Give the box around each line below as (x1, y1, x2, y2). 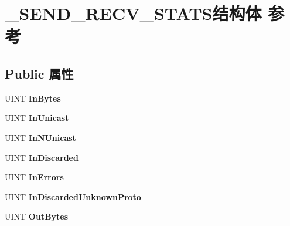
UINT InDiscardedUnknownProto (5, 190, 141, 203)
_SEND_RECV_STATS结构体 (5, 1, 262, 25)
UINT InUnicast (5, 112, 69, 124)
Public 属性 (5, 64, 74, 82)
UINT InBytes (5, 92, 61, 104)
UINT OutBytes (5, 210, 69, 222)
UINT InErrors (5, 171, 64, 183)
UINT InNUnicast (5, 131, 76, 143)
